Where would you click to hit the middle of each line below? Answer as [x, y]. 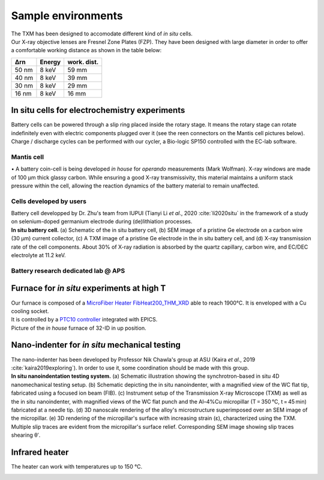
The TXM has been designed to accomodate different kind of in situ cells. [102, 34]
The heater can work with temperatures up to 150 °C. [77, 466]
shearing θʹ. [26, 435]
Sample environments [67, 16]
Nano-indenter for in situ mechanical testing [96, 345]
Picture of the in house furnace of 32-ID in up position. [79, 328]
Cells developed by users [49, 201]
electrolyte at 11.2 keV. [38, 255]
